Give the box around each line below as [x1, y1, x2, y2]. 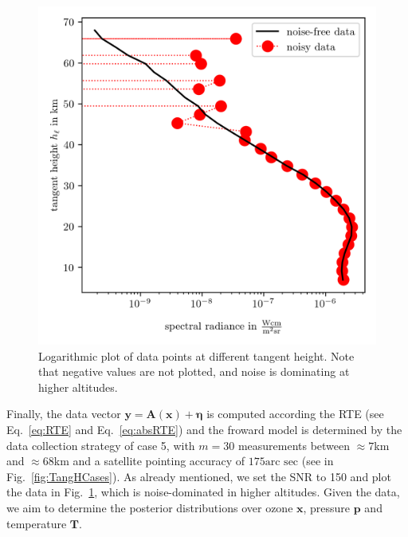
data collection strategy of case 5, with [6, 436, 195, 453]
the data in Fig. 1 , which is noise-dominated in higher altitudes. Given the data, [6, 484, 400, 500]
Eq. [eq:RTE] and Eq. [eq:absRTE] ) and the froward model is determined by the [6, 421, 402, 437]
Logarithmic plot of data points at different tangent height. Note [38, 347, 355, 364]
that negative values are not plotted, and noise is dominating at [38, 363, 350, 380]
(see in [301, 452, 334, 469]
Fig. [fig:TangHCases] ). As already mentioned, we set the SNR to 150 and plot [6, 468, 391, 484]
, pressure [303, 499, 351, 515]
